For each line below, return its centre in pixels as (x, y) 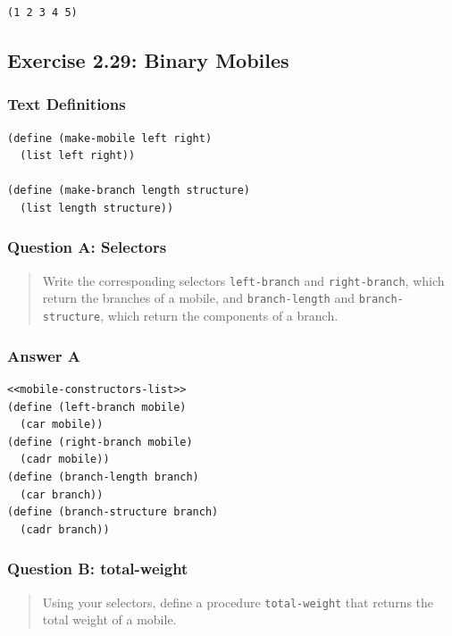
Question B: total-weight (98, 569)
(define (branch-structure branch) (113, 512)
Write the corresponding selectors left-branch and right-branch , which (243, 280)
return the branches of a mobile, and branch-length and (198, 298)
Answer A (44, 355)
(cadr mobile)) (65, 460)
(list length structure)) (97, 208)
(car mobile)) (62, 425)
